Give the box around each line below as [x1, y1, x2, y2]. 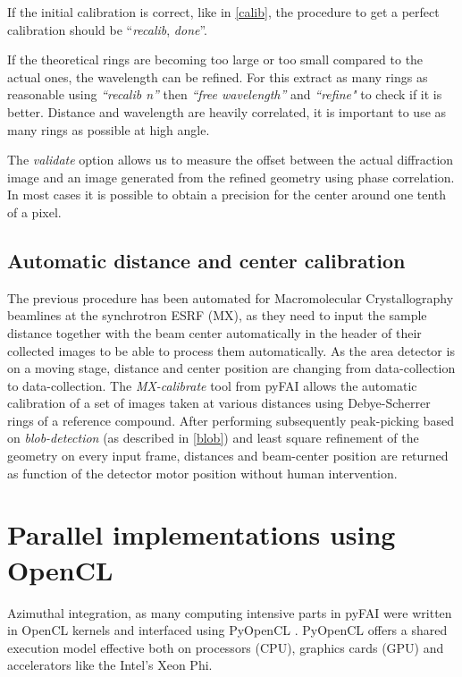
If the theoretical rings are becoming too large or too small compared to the [7, 50, 424, 69]
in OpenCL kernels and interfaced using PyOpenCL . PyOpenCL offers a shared [7, 621, 448, 639]
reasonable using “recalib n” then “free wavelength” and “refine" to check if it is [7, 85, 442, 104]
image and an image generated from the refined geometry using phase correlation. [7, 167, 455, 186]
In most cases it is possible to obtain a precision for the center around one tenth [7, 185, 447, 204]
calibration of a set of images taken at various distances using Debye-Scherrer [7, 394, 431, 412]
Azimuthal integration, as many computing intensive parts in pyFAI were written [7, 603, 452, 622]
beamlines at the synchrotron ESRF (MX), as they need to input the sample [7, 306, 427, 325]
